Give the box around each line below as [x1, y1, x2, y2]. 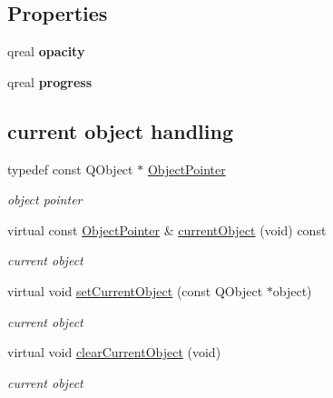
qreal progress [7, 72, 93, 91]
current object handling [7, 116, 233, 144]
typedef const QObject [7, 159, 133, 178]
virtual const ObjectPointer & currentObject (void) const [7, 220, 327, 239]
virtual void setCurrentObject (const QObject [7, 281, 263, 300]
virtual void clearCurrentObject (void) [7, 343, 221, 362]
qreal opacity [7, 42, 85, 61]
